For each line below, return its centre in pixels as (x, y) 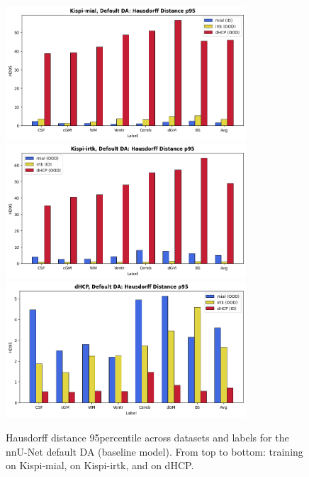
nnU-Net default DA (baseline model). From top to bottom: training (154, 451)
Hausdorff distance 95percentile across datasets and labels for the (147, 438)
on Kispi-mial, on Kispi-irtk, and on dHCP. (100, 465)
